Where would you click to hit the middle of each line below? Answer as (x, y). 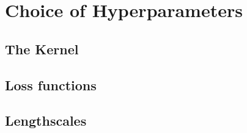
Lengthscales (46, 120)
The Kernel (42, 49)
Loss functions (51, 84)
